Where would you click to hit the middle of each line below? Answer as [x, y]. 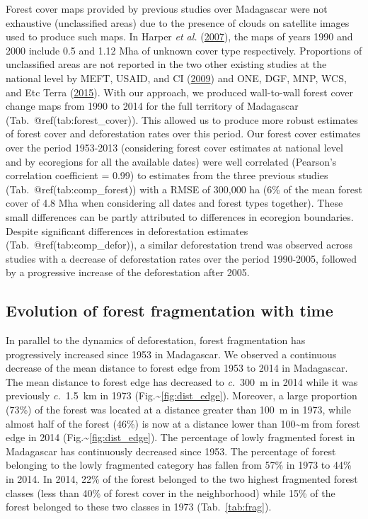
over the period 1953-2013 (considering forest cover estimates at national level [174, 147]
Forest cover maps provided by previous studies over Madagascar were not [167, 8]
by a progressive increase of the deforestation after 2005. [128, 272]
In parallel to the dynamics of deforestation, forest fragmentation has [156, 340]
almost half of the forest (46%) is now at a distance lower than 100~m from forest [183, 423]
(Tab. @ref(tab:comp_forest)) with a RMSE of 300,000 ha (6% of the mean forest [184, 189]
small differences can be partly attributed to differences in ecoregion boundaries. [180, 216]
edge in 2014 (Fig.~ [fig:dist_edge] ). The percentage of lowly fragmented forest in [180, 437]
